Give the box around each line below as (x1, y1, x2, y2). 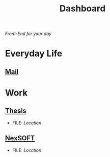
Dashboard (59, 3, 106, 14)
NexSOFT (5, 134, 35, 143)
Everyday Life (5, 48, 62, 59)
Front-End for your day (5, 31, 52, 37)
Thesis (5, 107, 27, 115)
